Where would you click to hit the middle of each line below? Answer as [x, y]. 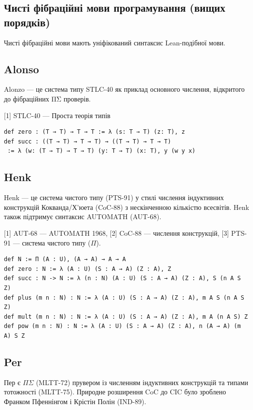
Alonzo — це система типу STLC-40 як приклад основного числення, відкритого [124, 89]
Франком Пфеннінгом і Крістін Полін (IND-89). [75, 401]
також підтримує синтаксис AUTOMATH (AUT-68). [83, 216]
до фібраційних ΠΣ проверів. [47, 98]
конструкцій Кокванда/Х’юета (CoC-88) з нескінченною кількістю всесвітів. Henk [126, 207]
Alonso [22, 69]
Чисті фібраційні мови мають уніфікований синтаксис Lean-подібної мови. [115, 42]
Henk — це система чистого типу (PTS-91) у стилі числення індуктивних [114, 197]
